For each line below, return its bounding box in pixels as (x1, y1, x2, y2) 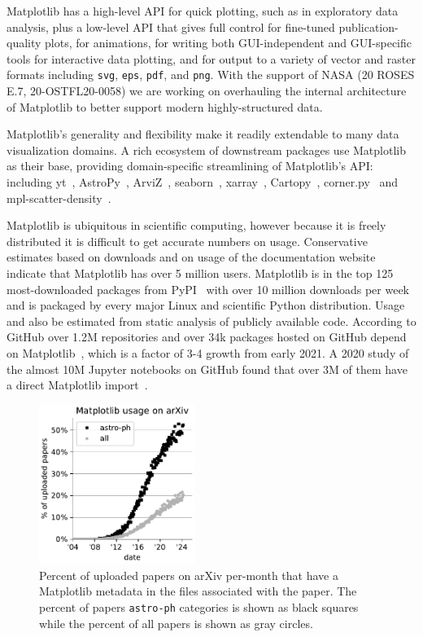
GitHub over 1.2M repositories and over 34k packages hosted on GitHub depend (7, 328, 407, 345)
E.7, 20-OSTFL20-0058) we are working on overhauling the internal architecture (7, 82, 407, 99)
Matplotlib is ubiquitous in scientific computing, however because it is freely (7, 217, 386, 234)
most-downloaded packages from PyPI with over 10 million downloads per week (7, 280, 410, 297)
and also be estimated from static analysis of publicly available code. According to (7, 312, 416, 329)
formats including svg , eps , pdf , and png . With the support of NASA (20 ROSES (7, 66, 415, 83)
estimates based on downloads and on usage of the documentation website (7, 248, 376, 266)
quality (7, 34, 41, 51)
